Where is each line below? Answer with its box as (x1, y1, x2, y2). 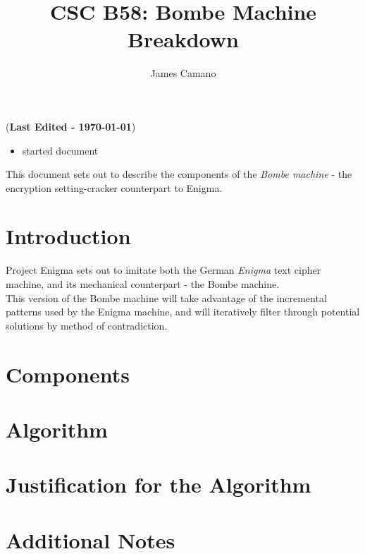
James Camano (150, 66, 216, 80)
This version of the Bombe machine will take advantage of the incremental (6, 290, 327, 305)
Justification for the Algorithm (6, 470, 311, 499)
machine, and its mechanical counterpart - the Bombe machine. (6, 277, 280, 291)
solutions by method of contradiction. (6, 318, 168, 332)
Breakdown (128, 25, 239, 54)
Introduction (6, 222, 131, 251)
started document (22, 143, 99, 157)
